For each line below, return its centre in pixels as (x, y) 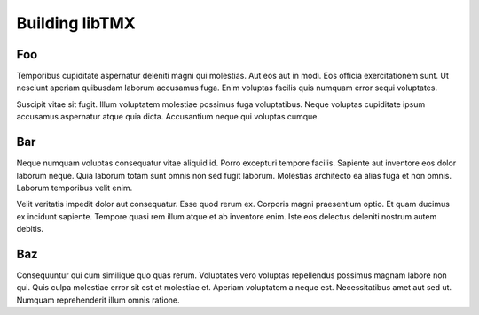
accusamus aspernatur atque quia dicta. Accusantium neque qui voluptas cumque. (168, 117)
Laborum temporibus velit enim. (75, 188)
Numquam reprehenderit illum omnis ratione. (98, 300)
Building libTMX (76, 23)
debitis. (30, 229)
